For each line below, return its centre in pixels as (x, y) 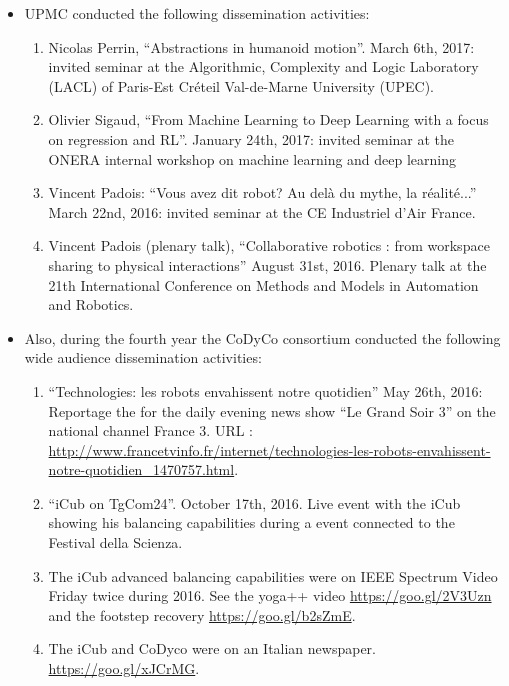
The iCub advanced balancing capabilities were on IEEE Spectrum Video (273, 575)
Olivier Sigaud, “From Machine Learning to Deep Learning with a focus (268, 119)
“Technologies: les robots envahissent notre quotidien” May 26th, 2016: (265, 390)
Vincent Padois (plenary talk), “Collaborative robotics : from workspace (269, 245)
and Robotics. (91, 304)
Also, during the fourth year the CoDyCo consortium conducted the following (262, 337)
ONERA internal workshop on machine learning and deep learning (252, 158)
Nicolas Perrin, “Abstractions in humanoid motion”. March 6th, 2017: (261, 46)
